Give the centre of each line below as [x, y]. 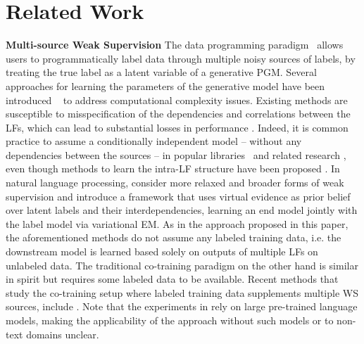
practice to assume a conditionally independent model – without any [154, 141]
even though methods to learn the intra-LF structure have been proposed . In [173, 168]
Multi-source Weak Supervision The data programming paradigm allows [175, 45]
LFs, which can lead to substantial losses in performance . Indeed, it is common [177, 127]
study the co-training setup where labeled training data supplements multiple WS [182, 292]
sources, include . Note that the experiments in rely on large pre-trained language [182, 306]
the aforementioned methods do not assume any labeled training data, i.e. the [174, 237]
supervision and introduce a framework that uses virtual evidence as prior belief [178, 196]
